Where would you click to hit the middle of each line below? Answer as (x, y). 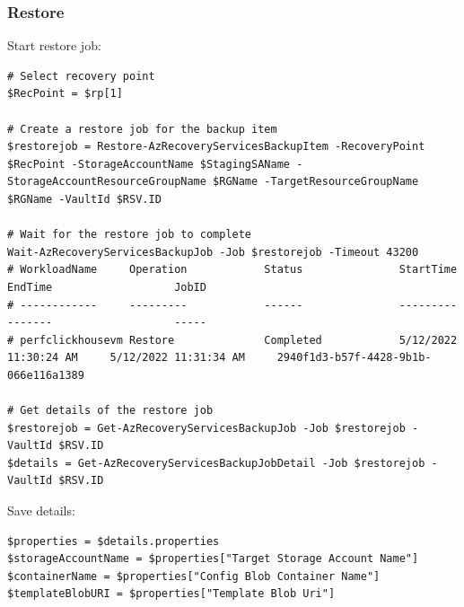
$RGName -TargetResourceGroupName (316, 182)
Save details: (41, 510)
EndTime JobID (107, 287)
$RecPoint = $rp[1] (65, 94)
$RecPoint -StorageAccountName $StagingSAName (149, 164)
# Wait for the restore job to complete (130, 235)
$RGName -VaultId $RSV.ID (84, 199)
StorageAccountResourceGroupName (107, 182)
